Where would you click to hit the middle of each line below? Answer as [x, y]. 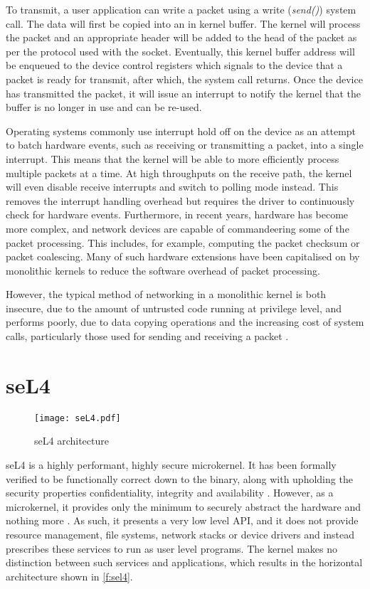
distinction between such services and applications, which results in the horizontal [184, 562]
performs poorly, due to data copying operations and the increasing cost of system [185, 322]
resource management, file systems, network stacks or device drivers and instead [180, 534]
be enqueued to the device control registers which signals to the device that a [174, 65]
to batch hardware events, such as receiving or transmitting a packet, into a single [185, 145]
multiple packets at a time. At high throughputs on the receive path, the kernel [179, 173]
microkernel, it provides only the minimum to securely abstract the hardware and [184, 506]
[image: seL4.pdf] [78, 418]
